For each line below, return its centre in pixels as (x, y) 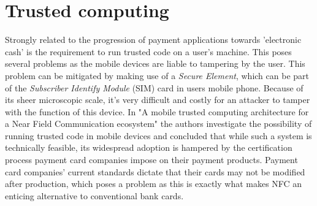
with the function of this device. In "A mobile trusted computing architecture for (157, 111)
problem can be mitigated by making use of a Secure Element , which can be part (157, 75)
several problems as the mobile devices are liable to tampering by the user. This (155, 63)
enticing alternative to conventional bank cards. (94, 195)
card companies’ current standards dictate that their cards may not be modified (155, 171)
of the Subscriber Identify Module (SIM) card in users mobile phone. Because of (154, 87)
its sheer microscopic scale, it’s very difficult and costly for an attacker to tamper (158, 100)
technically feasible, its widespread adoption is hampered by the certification (149, 147)
